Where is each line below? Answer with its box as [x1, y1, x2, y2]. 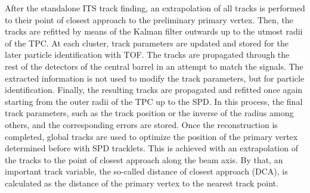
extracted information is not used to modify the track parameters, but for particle [5, 71, 305, 84]
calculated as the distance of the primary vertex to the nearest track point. [5, 176, 278, 189]
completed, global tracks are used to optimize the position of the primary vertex [5, 130, 298, 142]
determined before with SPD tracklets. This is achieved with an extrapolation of [5, 142, 298, 154]
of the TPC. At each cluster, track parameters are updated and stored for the [5, 36, 289, 49]
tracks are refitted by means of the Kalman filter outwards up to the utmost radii [5, 25, 303, 38]
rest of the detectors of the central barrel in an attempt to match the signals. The [5, 60, 303, 72]
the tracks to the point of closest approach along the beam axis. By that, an [5, 153, 283, 166]
